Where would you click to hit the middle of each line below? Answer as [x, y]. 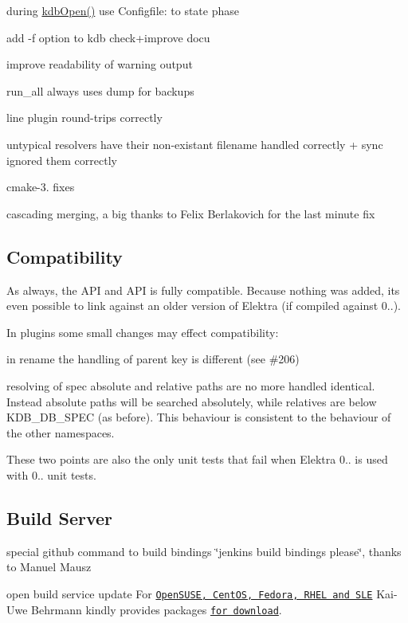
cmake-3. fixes [41, 187]
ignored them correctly [62, 160]
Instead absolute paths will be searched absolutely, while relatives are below [192, 401]
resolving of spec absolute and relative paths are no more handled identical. [191, 385]
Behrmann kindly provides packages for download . [157, 609]
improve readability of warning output [100, 64]
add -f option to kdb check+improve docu [108, 37]
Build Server [59, 517]
